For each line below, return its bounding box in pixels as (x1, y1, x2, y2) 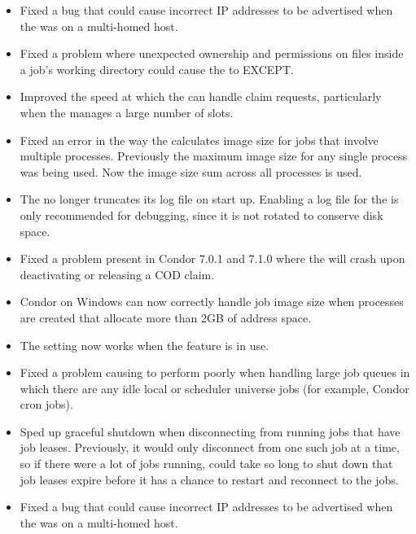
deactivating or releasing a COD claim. (20, 265, 215, 282)
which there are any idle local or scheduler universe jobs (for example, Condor (20, 379, 409, 396)
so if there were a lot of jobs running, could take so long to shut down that (20, 455, 393, 472)
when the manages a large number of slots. (20, 103, 234, 120)
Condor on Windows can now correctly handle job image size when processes (20, 293, 404, 310)
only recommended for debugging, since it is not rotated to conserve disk (20, 206, 383, 223)
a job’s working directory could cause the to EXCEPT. (20, 60, 294, 77)
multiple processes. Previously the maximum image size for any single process (20, 147, 408, 164)
